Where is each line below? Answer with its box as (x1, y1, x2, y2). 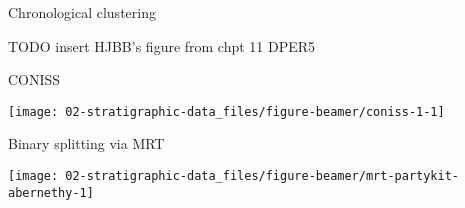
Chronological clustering (8, 2, 156, 22)
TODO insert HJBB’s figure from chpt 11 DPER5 (8, 35, 316, 56)
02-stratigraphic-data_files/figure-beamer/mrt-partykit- (65, 169, 460, 184)
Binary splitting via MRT (8, 133, 165, 154)
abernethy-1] (8, 185, 94, 200)
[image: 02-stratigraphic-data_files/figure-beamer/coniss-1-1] (8, 104, 445, 119)
